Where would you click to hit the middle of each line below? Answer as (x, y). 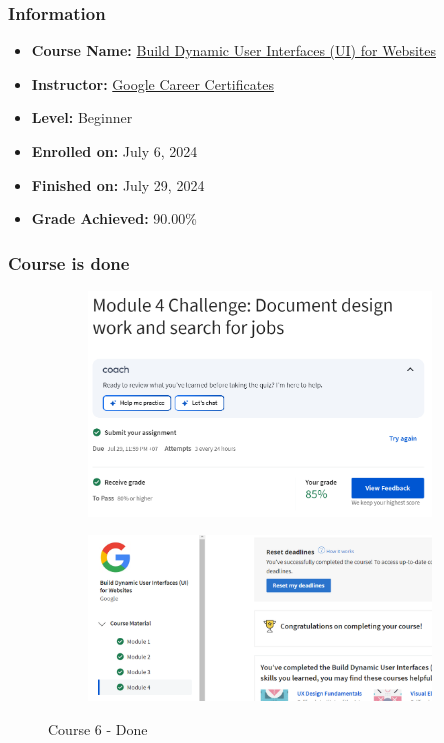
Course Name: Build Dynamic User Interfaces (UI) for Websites (233, 50)
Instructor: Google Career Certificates (152, 83)
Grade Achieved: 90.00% (114, 218)
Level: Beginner (82, 117)
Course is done (69, 262)
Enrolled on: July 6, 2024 (114, 151)
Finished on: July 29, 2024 (118, 184)
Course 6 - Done (98, 728)
